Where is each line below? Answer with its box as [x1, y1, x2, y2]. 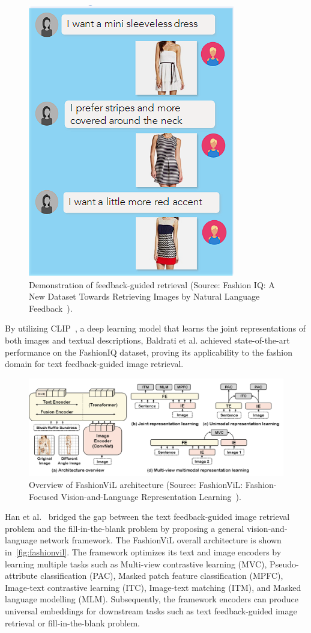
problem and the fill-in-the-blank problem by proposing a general [5, 522, 244, 534]
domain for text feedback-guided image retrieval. [5, 357, 184, 370]
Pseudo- [270, 557, 299, 570]
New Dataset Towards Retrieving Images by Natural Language [29, 290, 260, 303]
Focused [29, 490, 58, 502]
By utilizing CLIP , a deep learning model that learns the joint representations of [5, 322, 306, 335]
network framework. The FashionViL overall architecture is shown [40, 534, 282, 546]
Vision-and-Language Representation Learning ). [61, 490, 241, 502]
